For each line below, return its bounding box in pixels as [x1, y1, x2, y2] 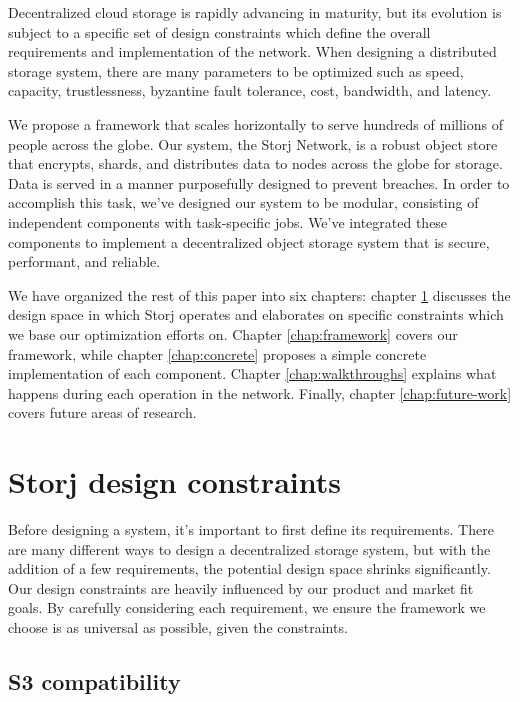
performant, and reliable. [8, 251, 161, 272]
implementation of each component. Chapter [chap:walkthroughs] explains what [8, 363, 497, 384]
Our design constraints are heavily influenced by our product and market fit [8, 577, 474, 598]
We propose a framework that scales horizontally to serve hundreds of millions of [8, 113, 503, 134]
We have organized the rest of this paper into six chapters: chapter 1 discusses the [8, 284, 511, 305]
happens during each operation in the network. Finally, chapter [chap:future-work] [8, 382, 512, 403]
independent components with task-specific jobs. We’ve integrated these [8, 211, 448, 232]
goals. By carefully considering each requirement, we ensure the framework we [8, 597, 486, 618]
